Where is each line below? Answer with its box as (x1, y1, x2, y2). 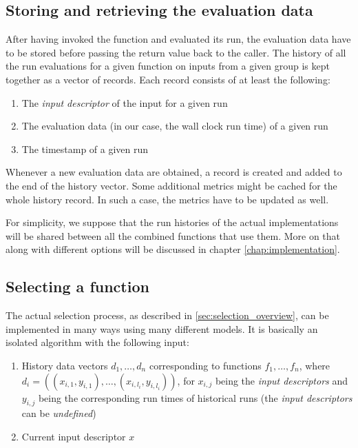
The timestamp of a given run (21, 141, 149, 156)
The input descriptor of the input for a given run (21, 95, 228, 110)
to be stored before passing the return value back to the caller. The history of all (6, 45, 346, 59)
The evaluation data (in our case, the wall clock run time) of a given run (21, 119, 328, 133)
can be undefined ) (21, 406, 96, 420)
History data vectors (21, 358, 108, 372)
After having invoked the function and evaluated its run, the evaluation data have (6, 32, 351, 46)
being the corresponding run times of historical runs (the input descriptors (38, 390, 352, 405)
